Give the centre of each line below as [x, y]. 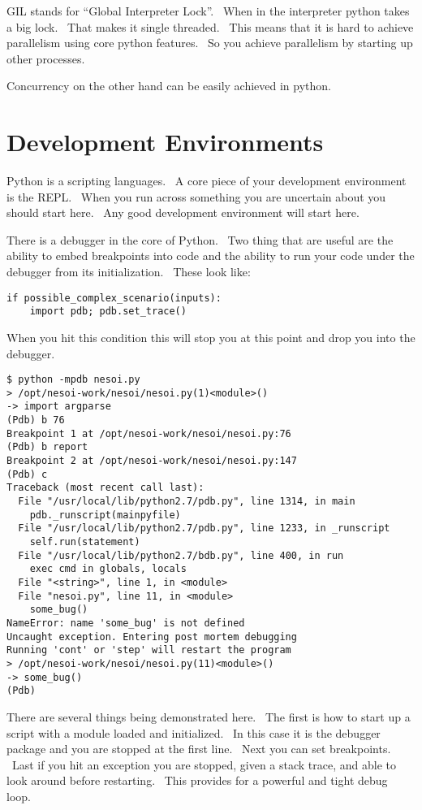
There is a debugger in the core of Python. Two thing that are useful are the [200, 239]
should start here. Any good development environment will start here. [183, 212]
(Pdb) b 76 [36, 420]
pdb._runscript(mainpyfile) [105, 515]
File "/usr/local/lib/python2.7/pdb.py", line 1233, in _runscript [204, 528]
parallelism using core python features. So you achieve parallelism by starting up [210, 43]
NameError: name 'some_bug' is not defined [126, 623]
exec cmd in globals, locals [108, 569]
